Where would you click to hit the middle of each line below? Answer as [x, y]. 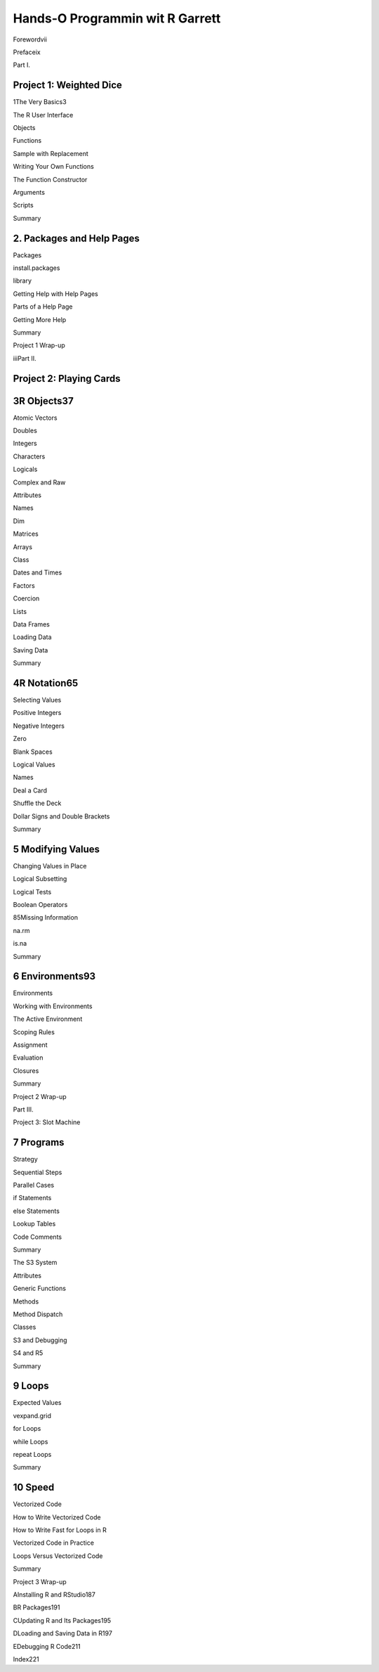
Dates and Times [38, 572]
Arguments [29, 192]
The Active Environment [48, 1019]
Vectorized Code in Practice [54, 1543]
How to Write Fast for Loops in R [60, 1530]
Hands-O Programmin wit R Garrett [117, 18]
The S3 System [35, 1263]
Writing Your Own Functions [53, 167]
